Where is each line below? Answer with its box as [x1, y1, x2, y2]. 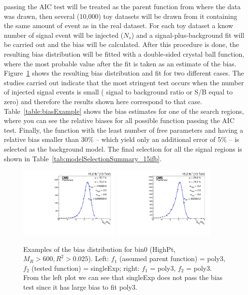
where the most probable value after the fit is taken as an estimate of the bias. [4, 58, 236, 68]
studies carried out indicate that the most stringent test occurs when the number [4, 77, 244, 87]
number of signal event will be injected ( [4, 30, 124, 40]
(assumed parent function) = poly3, [119, 253, 225, 264]
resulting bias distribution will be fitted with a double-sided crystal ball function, [4, 48, 245, 59]
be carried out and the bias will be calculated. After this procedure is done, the [4, 39, 239, 49]
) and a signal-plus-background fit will [131, 30, 245, 40]
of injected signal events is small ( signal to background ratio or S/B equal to [4, 87, 233, 97]
